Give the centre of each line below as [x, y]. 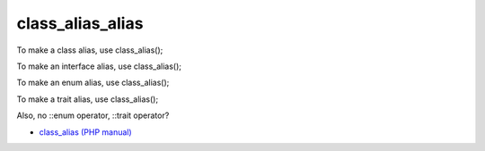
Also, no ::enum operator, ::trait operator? [93, 115]
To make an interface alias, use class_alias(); [99, 66]
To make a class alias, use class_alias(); [90, 50]
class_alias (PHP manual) [85, 132]
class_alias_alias [80, 23]
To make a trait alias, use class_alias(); [88, 99]
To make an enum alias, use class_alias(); [93, 83]
